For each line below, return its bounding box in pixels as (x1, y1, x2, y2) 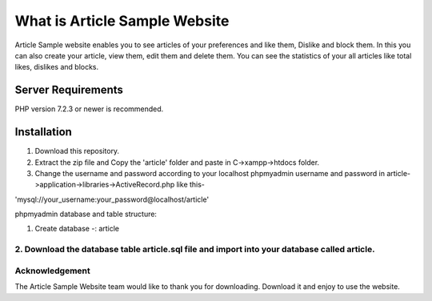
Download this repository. (34, 146, 120, 156)
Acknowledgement (14, 265, 91, 276)
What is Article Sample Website (14, 12, 230, 30)
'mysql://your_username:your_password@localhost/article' (14, 195, 210, 204)
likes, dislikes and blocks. (14, 62, 99, 72)
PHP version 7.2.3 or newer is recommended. (14, 104, 164, 114)
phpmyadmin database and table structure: (14, 209, 158, 219)
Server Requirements (14, 83, 124, 97)
